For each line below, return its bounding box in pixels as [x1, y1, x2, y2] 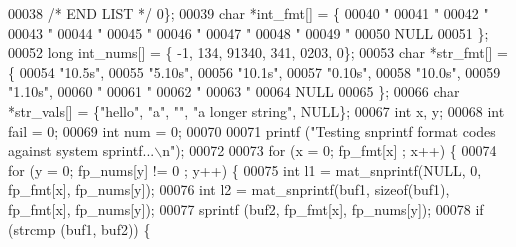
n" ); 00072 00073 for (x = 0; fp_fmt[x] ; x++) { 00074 [162, 140, 497, 161]
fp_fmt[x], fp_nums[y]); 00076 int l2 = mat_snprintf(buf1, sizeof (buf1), [8, 179, 450, 200]
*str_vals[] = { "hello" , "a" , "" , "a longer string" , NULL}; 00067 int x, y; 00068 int [8, 100, 505, 121]
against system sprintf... [8, 140, 155, 161]
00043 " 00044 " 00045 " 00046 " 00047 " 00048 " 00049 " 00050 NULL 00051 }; [8, 22, 489, 43]
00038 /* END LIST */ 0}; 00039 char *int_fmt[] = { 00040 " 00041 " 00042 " [8, 3, 489, 23]
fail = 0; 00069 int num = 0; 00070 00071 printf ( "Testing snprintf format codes [8, 120, 496, 141]
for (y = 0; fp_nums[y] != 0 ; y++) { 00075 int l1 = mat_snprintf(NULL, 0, [8, 159, 482, 180]
